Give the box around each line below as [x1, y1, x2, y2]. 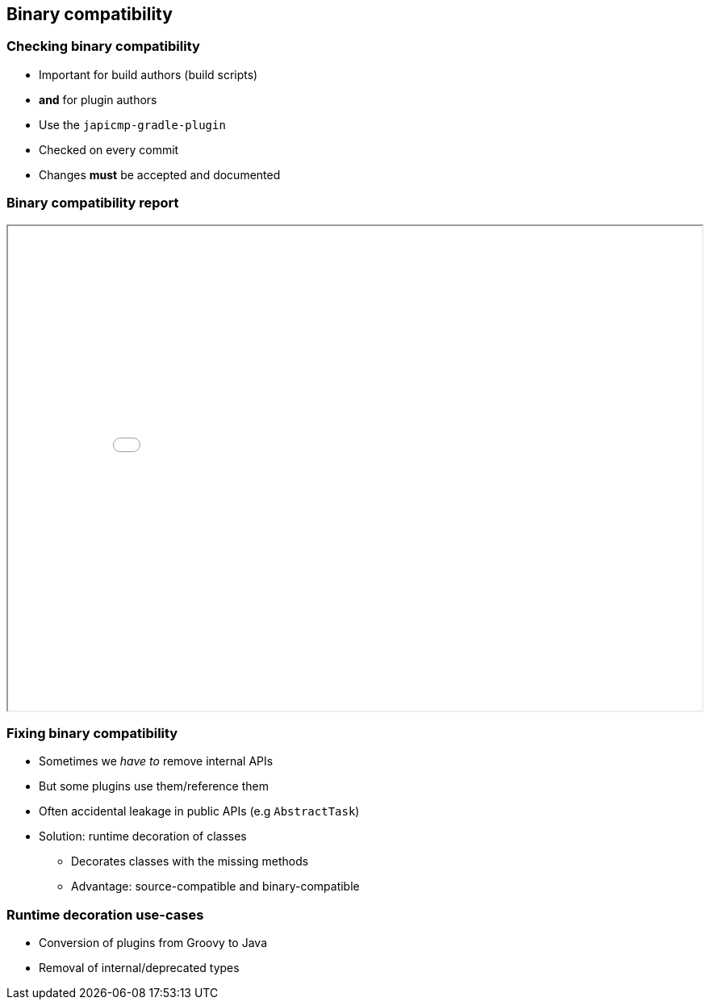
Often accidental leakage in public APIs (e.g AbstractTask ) [39, 804, 360, 819]
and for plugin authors [39, 92, 157, 107]
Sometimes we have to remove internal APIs [39, 754, 274, 769]
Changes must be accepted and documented [39, 167, 281, 182]
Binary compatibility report [6, 195, 179, 212]
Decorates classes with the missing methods [71, 854, 309, 869]
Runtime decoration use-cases [6, 906, 204, 923]
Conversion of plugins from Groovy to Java [39, 936, 268, 950]
